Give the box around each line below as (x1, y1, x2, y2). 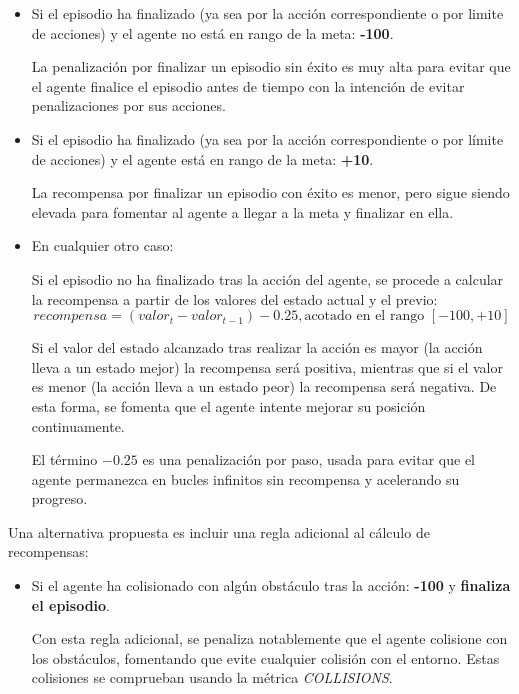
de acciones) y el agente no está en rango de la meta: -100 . (31, 22, 394, 43)
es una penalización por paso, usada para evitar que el (142, 449, 475, 470)
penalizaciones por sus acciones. (31, 95, 226, 116)
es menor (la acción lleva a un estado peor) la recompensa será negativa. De (31, 376, 497, 397)
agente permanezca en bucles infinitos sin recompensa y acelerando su (31, 468, 460, 489)
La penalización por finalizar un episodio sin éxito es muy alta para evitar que (31, 56, 511, 77)
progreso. (31, 488, 88, 509)
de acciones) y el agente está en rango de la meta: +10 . (31, 148, 374, 169)
